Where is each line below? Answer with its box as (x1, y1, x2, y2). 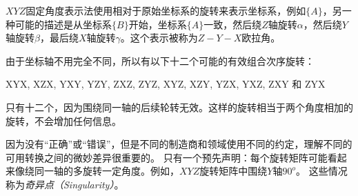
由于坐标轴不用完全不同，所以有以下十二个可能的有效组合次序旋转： (6, 53, 315, 68)
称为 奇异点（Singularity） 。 (6, 177, 124, 191)
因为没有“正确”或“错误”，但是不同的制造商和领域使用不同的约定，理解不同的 (6, 137, 352, 151)
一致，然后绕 (203, 17, 262, 31)
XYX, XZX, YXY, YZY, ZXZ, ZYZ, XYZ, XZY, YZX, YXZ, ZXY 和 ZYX (6, 77, 326, 91)
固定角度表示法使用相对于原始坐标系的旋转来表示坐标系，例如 (26, 3, 306, 17)
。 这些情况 (295, 164, 348, 178)
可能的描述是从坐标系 (14, 17, 112, 31)
